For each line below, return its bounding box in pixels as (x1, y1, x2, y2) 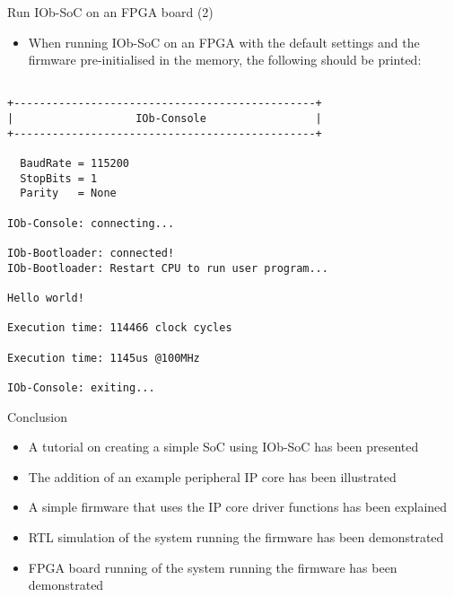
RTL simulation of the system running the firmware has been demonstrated (28, 527, 444, 546)
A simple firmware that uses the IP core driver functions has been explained (28, 497, 448, 516)
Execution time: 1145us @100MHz (7, 351, 200, 364)
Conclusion (7, 407, 67, 426)
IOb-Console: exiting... (7, 381, 155, 394)
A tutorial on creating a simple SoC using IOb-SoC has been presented (28, 437, 419, 456)
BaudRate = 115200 (20, 157, 130, 171)
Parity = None (20, 187, 117, 200)
